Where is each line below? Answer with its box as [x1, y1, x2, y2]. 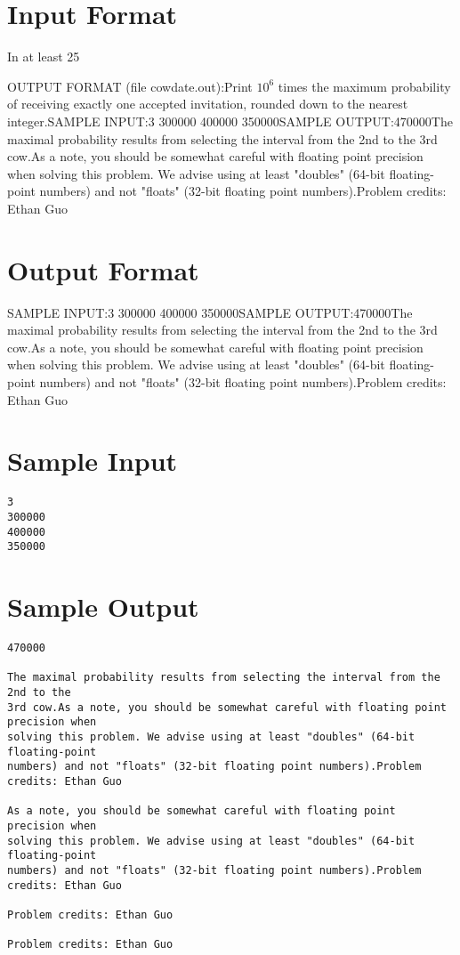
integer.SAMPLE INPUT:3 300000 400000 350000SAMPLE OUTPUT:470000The [7, 111, 453, 130]
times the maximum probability [278, 77, 451, 95]
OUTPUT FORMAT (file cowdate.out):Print [7, 77, 253, 95]
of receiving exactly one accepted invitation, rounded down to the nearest [7, 94, 408, 113]
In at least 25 [7, 47, 80, 66]
